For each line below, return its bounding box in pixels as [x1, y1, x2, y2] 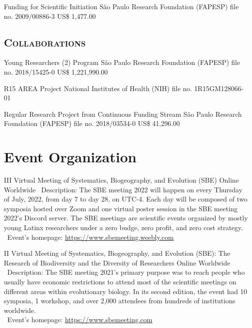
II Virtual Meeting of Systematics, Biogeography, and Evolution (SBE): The [4, 248, 230, 258]
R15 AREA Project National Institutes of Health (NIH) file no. [4, 83, 192, 93]
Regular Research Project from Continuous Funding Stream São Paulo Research [4, 109, 242, 119]
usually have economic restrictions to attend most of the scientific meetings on [4, 277, 236, 287]
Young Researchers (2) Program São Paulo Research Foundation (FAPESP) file [4, 57, 240, 67]
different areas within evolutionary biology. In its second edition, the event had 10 [4, 286, 247, 296]
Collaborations [4, 34, 86, 49]
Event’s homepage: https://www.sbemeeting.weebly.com [7, 232, 174, 242]
